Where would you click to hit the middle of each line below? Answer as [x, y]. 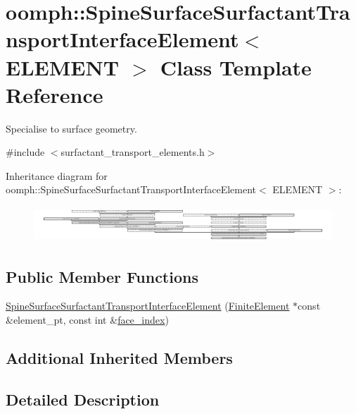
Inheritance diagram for [57, 175]
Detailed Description [83, 399]
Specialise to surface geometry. [71, 128]
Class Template [236, 67]
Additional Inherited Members [119, 357]
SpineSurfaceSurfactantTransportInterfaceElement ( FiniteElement [148, 306]
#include [25, 152]
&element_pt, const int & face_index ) [87, 319]
